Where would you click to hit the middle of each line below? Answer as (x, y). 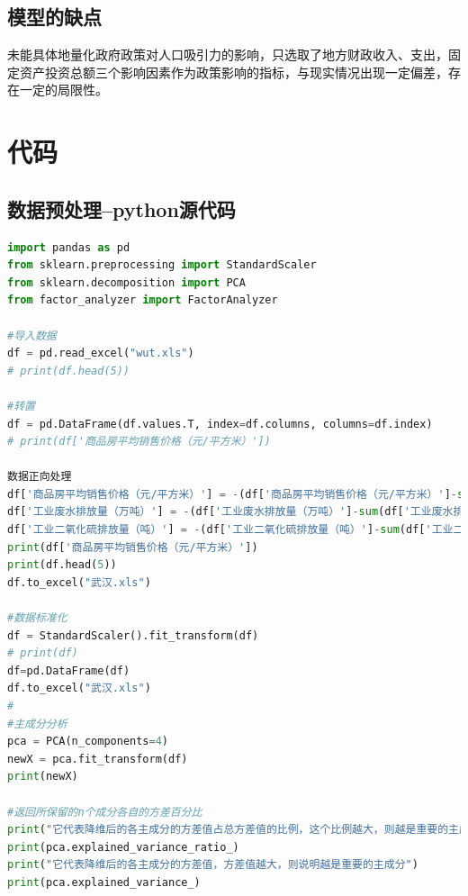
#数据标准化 (37, 618)
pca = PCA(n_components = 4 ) (88, 742)
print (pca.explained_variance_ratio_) (123, 847)
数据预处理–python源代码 (121, 208)
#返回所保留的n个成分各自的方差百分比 (105, 812)
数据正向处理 (40, 477)
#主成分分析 (37, 724)
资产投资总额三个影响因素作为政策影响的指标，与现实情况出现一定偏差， (234, 72)
